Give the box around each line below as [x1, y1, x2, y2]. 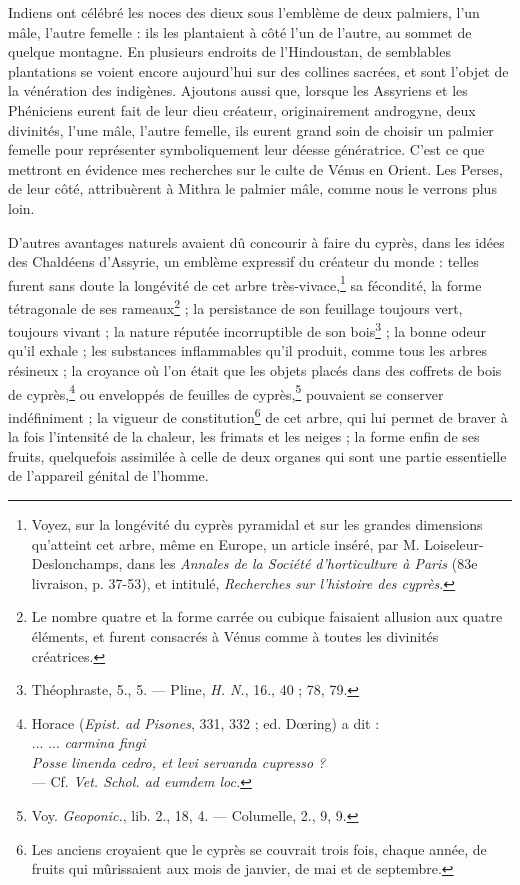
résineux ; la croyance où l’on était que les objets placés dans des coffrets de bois [8, 360, 502, 381]
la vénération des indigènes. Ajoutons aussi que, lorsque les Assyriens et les [8, 80, 468, 101]
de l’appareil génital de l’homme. [8, 465, 209, 486]
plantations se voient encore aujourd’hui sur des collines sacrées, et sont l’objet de [8, 60, 509, 81]
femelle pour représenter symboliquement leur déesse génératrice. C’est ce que [8, 139, 485, 160]
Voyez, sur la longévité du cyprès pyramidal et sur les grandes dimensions [31, 513, 483, 534]
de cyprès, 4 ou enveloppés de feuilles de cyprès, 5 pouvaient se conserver [8, 380, 444, 404]
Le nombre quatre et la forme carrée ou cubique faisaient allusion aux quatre [31, 606, 503, 627]
